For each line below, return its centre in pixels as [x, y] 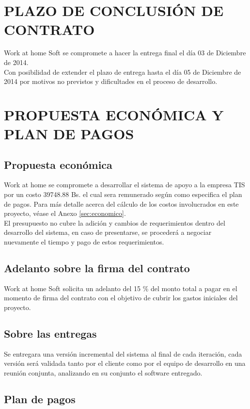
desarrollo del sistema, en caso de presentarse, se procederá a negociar [108, 232]
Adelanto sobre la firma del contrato [97, 268]
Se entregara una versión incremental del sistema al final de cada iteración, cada [123, 353]
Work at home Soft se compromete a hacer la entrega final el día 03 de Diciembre [125, 53]
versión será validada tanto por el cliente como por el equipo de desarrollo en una [125, 363]
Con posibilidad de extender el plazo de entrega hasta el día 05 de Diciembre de [123, 72]
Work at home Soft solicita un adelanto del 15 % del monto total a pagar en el [121, 288]
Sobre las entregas [50, 333]
